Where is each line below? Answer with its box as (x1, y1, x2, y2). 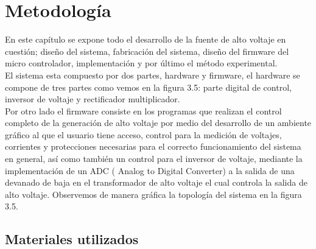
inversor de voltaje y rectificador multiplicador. (5, 93, 180, 105)
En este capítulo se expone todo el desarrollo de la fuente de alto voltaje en (5, 33, 286, 46)
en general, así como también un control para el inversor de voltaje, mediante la (5, 152, 303, 165)
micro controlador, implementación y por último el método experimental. (5, 57, 278, 69)
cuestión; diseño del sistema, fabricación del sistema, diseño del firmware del (5, 44, 289, 57)
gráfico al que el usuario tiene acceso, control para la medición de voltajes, (5, 128, 282, 141)
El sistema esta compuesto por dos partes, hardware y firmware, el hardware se (5, 68, 300, 81)
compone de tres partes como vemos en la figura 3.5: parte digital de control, (5, 80, 292, 93)
